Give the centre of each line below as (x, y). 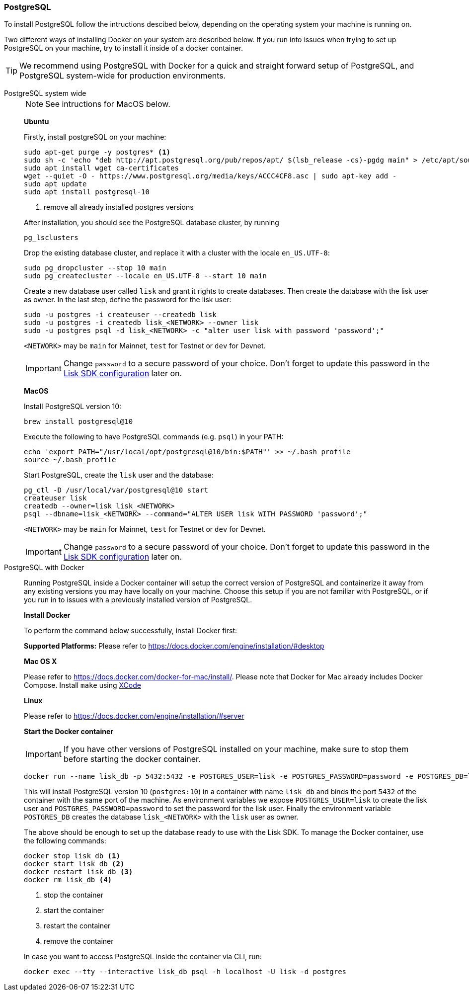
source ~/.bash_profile (70, 460)
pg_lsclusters (51, 238)
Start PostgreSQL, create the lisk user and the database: (119, 475)
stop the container (74, 895)
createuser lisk (55, 498)
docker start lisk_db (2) (74, 864)
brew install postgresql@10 (78, 422)
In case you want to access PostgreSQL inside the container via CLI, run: (143, 957)
